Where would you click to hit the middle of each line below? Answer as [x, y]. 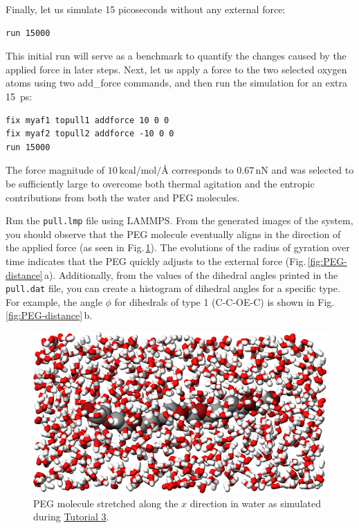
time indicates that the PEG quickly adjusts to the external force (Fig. [156, 261]
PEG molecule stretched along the [106, 503]
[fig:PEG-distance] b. [49, 315]
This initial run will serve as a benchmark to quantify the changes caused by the [176, 56]
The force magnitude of [55, 170]
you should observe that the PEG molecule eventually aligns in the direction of [173, 234]
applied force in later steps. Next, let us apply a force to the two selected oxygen [176, 69]
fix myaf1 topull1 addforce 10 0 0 [88, 120]
